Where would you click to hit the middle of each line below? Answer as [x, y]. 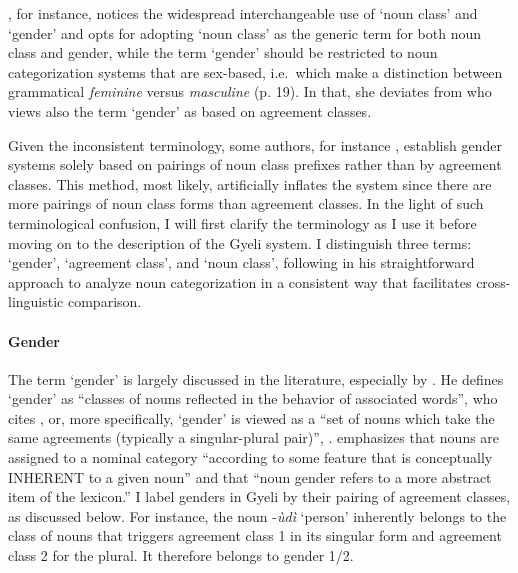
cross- [493, 281]
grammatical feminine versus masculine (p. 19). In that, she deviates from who [250, 91]
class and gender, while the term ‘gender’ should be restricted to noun [223, 52]
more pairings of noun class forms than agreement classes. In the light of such [246, 203]
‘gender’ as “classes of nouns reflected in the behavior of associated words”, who [253, 398]
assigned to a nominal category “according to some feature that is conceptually [250, 457]
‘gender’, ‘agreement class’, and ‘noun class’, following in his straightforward [241, 262]
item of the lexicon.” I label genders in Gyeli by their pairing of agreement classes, [259, 496]
